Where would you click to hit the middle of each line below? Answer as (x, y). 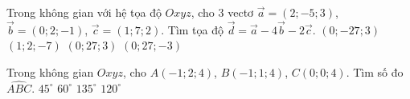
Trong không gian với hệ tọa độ (84, 12)
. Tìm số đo (375, 72)
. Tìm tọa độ (192, 29)
